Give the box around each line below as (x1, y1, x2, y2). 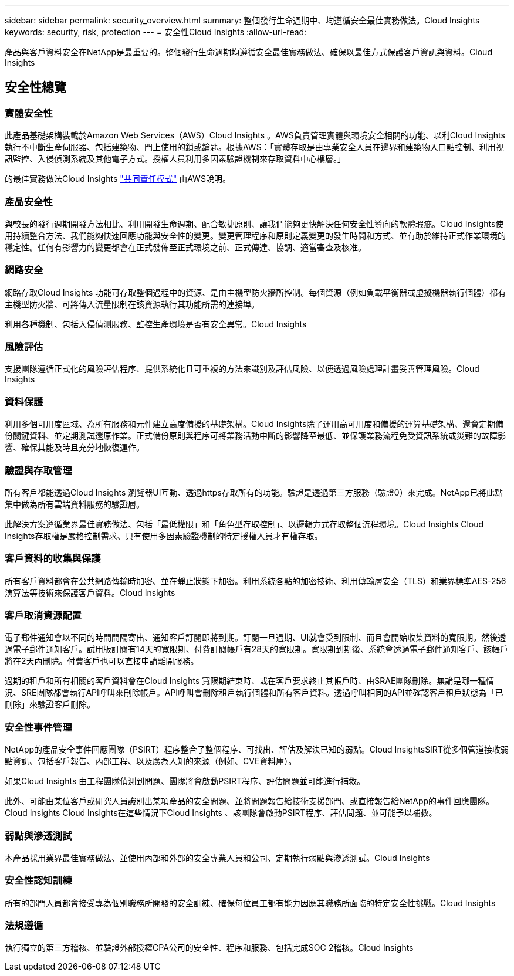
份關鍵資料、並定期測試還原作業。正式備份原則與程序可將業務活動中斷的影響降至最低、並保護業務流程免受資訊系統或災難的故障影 (5, 431, 506, 441)
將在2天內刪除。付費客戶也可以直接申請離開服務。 (5, 656, 199, 666)
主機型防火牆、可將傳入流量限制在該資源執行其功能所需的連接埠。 (5, 299, 259, 309)
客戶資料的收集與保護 (5, 553, 101, 565)
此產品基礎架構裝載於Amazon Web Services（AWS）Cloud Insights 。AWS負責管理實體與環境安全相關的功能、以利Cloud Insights (5, 130, 505, 141)
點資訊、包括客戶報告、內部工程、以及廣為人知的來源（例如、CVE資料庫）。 (5, 756, 297, 767)
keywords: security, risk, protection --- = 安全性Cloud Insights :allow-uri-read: (5, 27, 307, 37)
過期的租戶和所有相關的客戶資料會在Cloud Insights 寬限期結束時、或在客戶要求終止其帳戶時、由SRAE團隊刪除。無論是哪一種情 (5, 676, 495, 686)
